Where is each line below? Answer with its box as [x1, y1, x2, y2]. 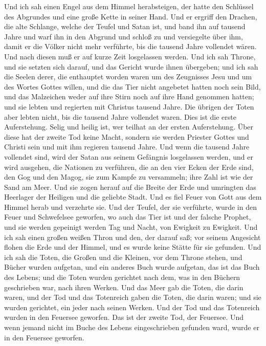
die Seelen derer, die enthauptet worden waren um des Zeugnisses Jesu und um [4, 71, 252, 82]
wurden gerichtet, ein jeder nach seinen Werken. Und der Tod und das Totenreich [4, 301, 260, 312]
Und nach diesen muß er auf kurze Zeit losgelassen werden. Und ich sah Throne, [4, 51, 256, 61]
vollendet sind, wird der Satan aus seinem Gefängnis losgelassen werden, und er [4, 151, 253, 162]
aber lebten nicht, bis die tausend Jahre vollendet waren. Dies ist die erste [4, 111, 236, 122]
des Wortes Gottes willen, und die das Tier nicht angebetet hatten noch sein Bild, [4, 81, 261, 92]
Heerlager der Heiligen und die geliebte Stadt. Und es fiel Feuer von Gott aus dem [4, 191, 262, 202]
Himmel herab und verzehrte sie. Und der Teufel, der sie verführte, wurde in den [4, 201, 257, 212]
